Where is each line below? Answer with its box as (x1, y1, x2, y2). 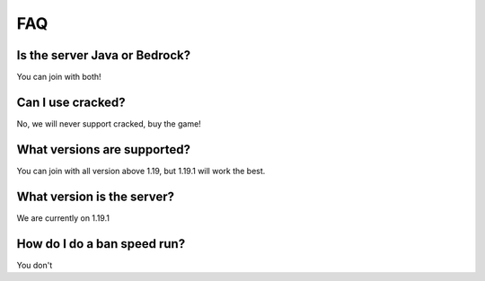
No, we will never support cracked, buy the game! (16, 118, 201, 129)
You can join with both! (16, 72, 102, 83)
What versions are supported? (16, 142, 190, 157)
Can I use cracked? (16, 94, 126, 110)
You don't (16, 259, 53, 270)
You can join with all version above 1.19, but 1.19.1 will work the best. (16, 165, 266, 176)
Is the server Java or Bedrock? (16, 48, 191, 63)
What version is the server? (16, 189, 175, 204)
